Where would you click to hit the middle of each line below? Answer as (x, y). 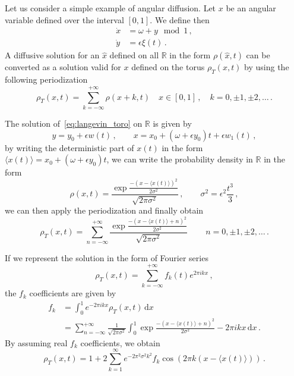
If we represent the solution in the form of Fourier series (107, 257)
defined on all (134, 55)
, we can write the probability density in (180, 159)
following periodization (46, 79)
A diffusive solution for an (52, 55)
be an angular (251, 8)
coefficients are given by (73, 293)
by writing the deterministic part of (69, 147)
